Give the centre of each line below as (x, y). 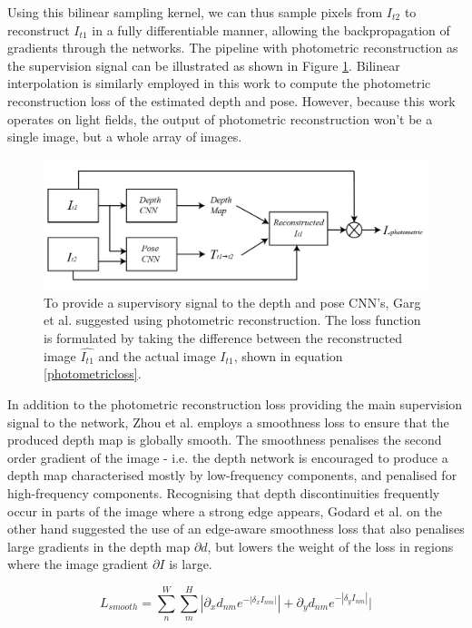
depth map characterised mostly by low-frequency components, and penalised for (232, 475)
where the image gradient (78, 564)
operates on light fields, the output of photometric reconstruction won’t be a (220, 118)
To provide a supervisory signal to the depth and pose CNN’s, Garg (232, 302)
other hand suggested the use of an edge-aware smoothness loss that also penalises (236, 529)
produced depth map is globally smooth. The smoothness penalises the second (225, 440)
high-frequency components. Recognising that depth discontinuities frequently (224, 493)
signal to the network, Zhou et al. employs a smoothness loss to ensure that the (228, 422)
